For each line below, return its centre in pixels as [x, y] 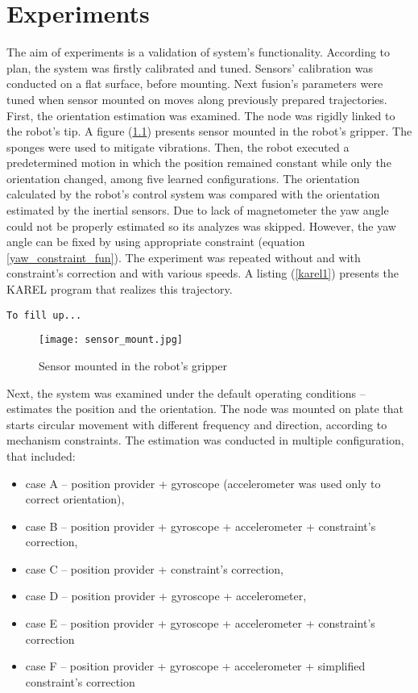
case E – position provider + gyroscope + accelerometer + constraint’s [200, 623]
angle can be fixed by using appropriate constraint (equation [156, 242]
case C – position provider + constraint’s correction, [154, 568]
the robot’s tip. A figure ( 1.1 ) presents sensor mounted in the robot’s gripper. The [209, 131]
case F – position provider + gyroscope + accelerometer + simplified [195, 666]
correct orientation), [75, 499]
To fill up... [44, 315]
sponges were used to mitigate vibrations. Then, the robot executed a [178, 146]
